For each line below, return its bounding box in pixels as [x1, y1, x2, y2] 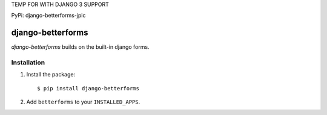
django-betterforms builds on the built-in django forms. [11, 43, 150, 51]
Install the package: [26, 71, 76, 78]
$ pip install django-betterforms [37, 85, 139, 92]
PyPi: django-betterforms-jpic [11, 12, 86, 19]
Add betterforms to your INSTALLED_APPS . [26, 98, 140, 105]
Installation [11, 58, 45, 67]
